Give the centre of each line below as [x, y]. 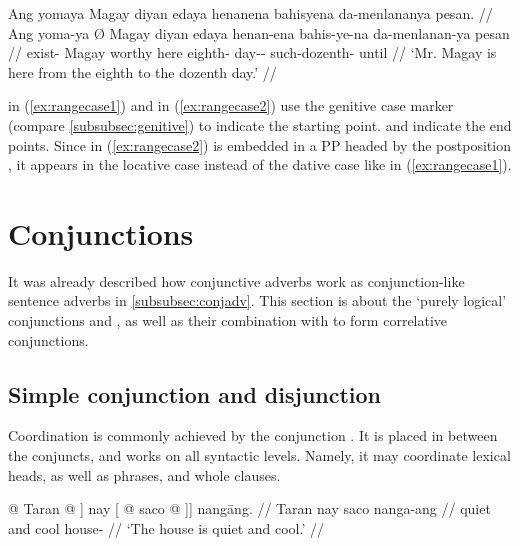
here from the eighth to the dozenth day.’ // [142, 71]
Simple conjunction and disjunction [195, 393]
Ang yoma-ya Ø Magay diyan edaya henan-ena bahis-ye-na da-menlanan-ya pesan [259, 32]
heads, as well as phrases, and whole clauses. [144, 474]
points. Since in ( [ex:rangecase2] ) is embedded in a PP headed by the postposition [259, 144]
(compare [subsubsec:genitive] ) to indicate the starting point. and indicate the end [260, 124]
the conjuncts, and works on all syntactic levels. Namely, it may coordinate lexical [259, 455]
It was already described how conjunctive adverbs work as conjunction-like [236, 280]
